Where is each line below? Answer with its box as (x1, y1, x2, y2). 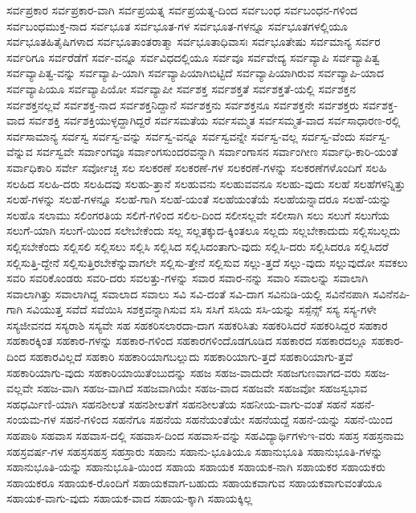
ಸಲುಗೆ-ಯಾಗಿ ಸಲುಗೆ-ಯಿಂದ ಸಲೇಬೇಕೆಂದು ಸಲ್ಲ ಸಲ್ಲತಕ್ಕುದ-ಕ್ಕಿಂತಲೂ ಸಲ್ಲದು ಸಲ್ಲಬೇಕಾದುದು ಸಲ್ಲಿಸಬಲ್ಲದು (6, 222, 401, 239)
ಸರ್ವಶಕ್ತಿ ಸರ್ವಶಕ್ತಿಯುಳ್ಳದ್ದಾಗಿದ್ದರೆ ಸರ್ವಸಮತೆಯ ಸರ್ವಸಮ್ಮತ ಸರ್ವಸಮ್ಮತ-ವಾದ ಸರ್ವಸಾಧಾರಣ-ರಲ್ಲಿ (28, 112, 401, 129)
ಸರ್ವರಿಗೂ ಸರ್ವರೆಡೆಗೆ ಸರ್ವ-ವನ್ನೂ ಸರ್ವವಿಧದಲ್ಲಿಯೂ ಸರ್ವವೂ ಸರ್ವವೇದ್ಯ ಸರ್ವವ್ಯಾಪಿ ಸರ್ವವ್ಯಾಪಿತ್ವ (6, 48, 380, 65)
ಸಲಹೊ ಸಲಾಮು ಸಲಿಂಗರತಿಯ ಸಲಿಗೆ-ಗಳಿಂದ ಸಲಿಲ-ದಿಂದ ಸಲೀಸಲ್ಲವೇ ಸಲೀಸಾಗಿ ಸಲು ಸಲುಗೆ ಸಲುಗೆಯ (6, 206, 390, 223)
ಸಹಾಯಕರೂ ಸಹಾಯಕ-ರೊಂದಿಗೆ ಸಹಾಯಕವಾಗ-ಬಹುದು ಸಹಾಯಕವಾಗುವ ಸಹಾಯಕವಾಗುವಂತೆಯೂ (6, 474, 382, 490)
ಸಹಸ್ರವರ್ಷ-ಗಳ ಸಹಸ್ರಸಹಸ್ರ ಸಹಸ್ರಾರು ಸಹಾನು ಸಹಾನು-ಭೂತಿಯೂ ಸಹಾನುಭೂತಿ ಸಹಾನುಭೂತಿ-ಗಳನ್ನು (6, 442, 383, 459)
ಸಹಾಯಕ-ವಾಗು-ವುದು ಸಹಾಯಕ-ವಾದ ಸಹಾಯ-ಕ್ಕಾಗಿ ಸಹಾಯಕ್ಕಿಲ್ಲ (6, 490, 253, 507)
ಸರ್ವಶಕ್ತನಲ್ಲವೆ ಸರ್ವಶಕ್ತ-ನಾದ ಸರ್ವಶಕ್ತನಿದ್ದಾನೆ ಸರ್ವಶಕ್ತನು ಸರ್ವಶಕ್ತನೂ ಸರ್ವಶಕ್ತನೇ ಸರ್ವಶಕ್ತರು (6, 96, 359, 113)
